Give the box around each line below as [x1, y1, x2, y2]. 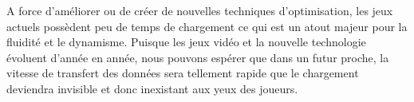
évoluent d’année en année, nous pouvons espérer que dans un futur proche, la [6, 49, 389, 65]
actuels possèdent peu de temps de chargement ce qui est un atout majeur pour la [6, 18, 408, 34]
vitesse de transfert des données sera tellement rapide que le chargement [6, 65, 359, 81]
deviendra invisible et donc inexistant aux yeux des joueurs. [6, 80, 298, 96]
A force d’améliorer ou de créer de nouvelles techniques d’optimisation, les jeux [6, 2, 393, 18]
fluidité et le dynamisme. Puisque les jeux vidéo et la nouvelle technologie [6, 33, 366, 50]
